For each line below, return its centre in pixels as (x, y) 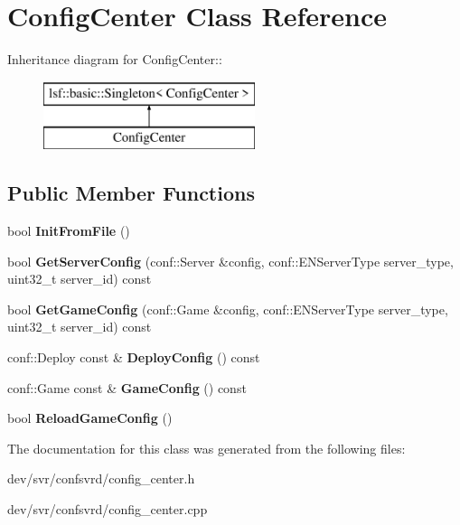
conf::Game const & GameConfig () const (127, 387)
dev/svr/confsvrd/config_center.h (101, 478)
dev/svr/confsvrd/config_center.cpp (108, 509)
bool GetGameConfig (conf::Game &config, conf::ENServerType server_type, (228, 309)
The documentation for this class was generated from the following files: (207, 448)
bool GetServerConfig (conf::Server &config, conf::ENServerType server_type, (230, 261)
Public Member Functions (131, 193)
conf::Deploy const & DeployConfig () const (134, 357)
